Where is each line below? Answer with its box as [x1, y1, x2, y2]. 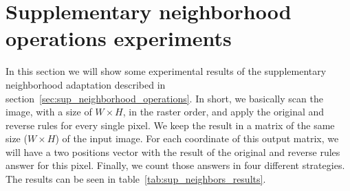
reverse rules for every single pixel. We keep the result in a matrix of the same [6, 117, 335, 132]
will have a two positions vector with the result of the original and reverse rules [6, 144, 340, 159]
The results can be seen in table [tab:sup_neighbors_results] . [6, 172, 266, 186]
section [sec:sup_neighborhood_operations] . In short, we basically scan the [6, 91, 323, 105]
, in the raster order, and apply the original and [122, 104, 325, 119]
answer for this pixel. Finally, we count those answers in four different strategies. [6, 158, 345, 172]
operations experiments [6, 24, 232, 52]
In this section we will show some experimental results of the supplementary [6, 64, 327, 78]
